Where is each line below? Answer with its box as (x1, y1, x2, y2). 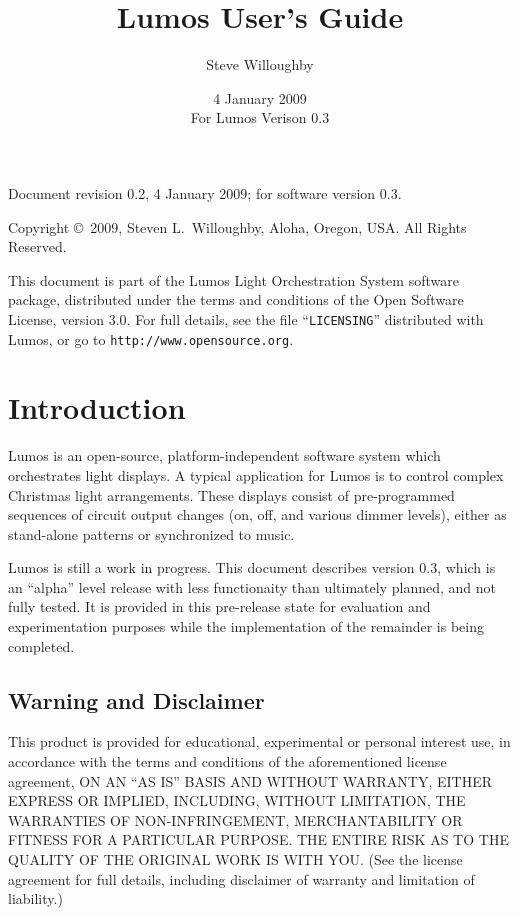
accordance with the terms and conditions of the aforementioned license (8, 751, 447, 772)
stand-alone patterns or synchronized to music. (8, 523, 295, 544)
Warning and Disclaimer (8, 684, 265, 715)
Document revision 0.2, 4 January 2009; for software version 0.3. (8, 182, 402, 203)
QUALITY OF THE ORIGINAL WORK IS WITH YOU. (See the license (8, 849, 463, 870)
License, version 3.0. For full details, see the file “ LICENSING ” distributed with (8, 308, 484, 329)
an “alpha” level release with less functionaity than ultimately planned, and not (8, 576, 496, 597)
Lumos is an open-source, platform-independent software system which (8, 445, 441, 466)
